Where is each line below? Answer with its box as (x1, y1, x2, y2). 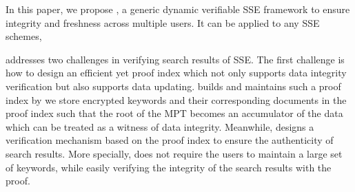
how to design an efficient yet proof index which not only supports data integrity (6, 65, 347, 80)
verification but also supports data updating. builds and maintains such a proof (6, 78, 341, 93)
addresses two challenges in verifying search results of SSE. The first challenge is (6, 52, 345, 66)
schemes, (6, 29, 42, 43)
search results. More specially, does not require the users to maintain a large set (6, 146, 343, 160)
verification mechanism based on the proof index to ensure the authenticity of (6, 133, 334, 147)
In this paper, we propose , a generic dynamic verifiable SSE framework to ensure (6, 2, 350, 16)
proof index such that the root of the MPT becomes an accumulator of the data (6, 106, 343, 120)
